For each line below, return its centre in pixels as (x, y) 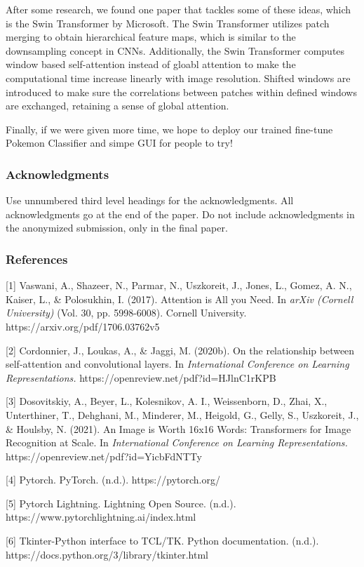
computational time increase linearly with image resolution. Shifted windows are (178, 78)
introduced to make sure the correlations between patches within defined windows (181, 92)
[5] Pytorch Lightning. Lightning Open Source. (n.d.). (121, 503)
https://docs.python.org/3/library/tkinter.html (107, 554)
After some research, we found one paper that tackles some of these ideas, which (178, 9)
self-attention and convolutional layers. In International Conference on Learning (177, 364)
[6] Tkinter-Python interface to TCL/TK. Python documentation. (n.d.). (162, 541)
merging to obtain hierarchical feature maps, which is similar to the (151, 37)
